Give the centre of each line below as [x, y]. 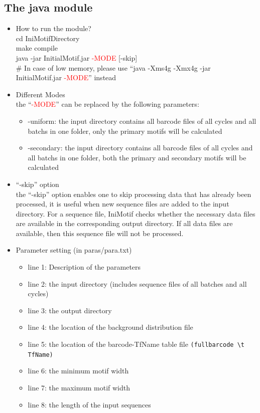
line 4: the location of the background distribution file [110, 327]
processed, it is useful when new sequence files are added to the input [122, 204]
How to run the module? [53, 28]
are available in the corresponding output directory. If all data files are [124, 223]
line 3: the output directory [70, 310]
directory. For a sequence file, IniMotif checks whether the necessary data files [136, 213]
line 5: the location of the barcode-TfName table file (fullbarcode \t [136, 344]
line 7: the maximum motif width [79, 387]
